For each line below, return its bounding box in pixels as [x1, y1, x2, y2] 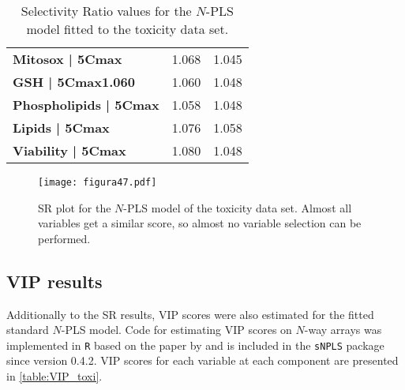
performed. [38, 230, 91, 246]
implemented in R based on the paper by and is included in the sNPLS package [6, 336, 384, 353]
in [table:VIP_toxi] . [6, 368, 103, 384]
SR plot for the [38, 199, 111, 216]
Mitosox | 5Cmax [13, 50, 122, 68]
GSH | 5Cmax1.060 [13, 73, 135, 91]
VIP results [6, 268, 103, 293]
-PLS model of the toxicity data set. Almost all [123, 199, 352, 216]
